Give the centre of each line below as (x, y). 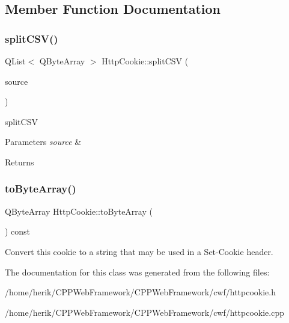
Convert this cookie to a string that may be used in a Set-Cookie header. (139, 251)
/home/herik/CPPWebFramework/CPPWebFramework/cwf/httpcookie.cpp (144, 312)
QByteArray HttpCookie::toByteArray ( (79, 211)
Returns (20, 161)
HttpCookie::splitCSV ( (145, 61)
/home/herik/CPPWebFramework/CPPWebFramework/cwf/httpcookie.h (140, 292)
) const (18, 231)
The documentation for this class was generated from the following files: (137, 272)
